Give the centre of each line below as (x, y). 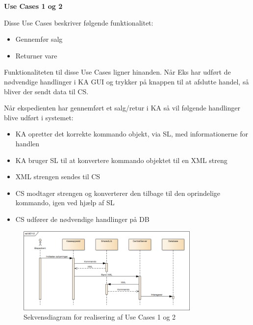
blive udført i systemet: (39, 117)
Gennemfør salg (39, 39)
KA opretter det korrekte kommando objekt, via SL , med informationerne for (132, 134)
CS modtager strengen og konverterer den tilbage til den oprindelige (118, 193)
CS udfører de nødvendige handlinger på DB (82, 219)
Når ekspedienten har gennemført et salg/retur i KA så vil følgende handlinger (122, 108)
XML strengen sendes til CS (58, 176)
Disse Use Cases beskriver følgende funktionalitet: (79, 22)
